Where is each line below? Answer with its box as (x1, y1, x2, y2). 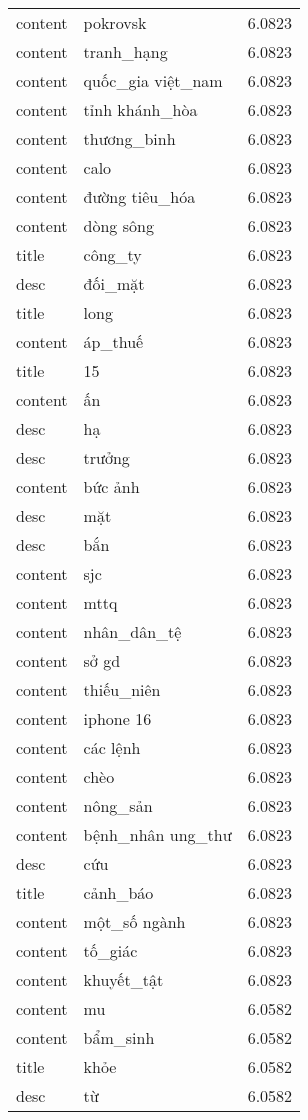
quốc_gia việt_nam (83, 69, 223, 92)
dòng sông (83, 214, 154, 237)
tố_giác (83, 939, 138, 962)
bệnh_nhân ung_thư (83, 823, 232, 846)
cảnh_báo (83, 881, 154, 904)
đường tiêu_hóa (83, 185, 196, 208)
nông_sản (83, 794, 153, 817)
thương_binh (83, 127, 176, 150)
